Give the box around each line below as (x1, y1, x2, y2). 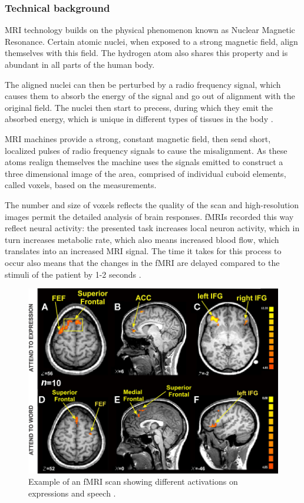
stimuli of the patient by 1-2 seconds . (5, 268, 141, 280)
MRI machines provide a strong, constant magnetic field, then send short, (5, 132, 271, 144)
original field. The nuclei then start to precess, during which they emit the (5, 101, 273, 113)
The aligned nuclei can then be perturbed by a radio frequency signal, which (5, 78, 281, 90)
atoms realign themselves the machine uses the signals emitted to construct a (5, 156, 283, 168)
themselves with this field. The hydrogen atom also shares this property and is (5, 47, 288, 59)
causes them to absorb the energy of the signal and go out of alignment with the (5, 90, 295, 102)
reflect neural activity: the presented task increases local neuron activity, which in (5, 222, 300, 234)
